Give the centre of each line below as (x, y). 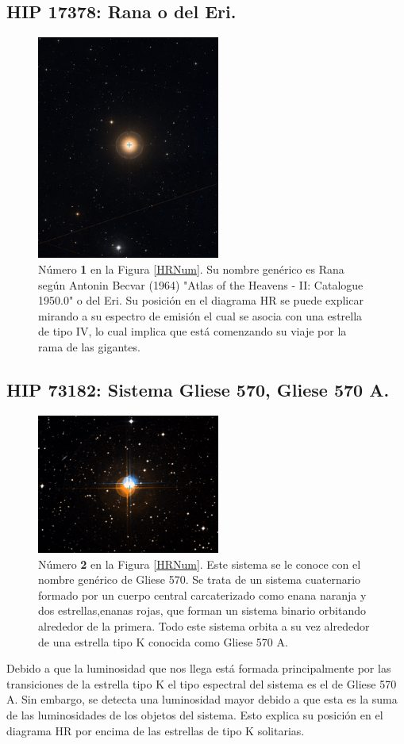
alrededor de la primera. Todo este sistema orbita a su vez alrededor (204, 626)
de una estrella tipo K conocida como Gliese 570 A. (163, 641)
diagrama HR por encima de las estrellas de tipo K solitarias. (156, 730)
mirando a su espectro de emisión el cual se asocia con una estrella (200, 315)
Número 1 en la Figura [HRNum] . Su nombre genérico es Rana (191, 269)
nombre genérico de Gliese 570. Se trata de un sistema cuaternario (200, 579)
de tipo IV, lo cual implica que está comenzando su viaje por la (192, 331)
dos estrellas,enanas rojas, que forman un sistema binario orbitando (202, 610)
